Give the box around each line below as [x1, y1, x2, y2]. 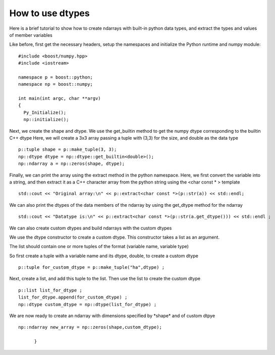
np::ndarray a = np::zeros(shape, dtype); [18, 161, 125, 166]
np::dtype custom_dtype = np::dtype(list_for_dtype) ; [18, 302, 157, 307]
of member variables [9, 32, 52, 38]
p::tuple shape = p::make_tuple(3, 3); [18, 147, 117, 152]
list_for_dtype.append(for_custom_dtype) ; [18, 294, 128, 300]
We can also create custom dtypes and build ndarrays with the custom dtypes [9, 225, 172, 231]
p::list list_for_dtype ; [18, 287, 83, 293]
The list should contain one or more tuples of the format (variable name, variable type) [9, 244, 189, 250]
